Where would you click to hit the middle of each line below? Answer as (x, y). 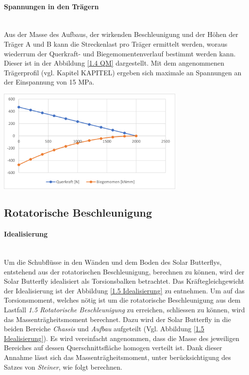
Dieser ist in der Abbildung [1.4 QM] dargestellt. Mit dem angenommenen (114, 63)
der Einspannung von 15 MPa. (49, 82)
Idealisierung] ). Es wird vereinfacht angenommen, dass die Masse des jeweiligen (122, 338)
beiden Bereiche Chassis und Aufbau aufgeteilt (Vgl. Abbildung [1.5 (104, 329)
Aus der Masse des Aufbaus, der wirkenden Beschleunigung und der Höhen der (121, 34)
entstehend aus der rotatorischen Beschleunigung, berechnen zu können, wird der (124, 271)
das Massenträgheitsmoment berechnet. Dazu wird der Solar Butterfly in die (117, 319)
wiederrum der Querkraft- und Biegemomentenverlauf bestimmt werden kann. (120, 53)
